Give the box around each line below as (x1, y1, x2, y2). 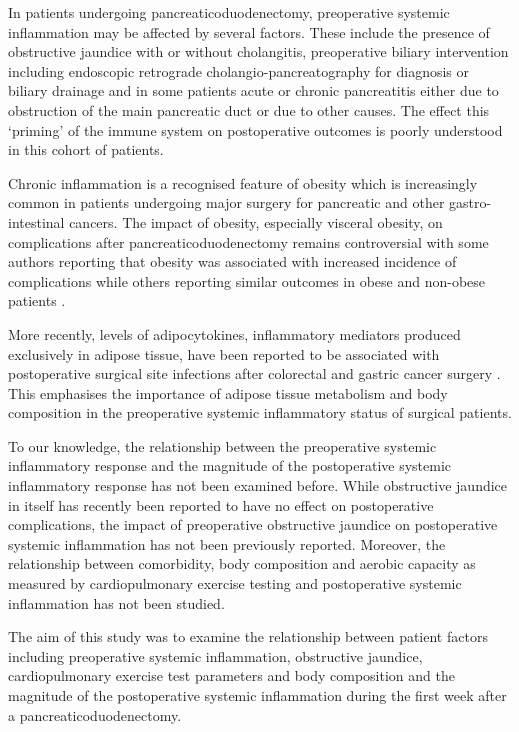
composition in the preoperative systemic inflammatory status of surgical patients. (8, 402, 512, 423)
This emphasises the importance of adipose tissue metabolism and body (8, 382, 448, 403)
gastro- (449, 192, 492, 213)
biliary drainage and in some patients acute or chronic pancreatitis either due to (8, 80, 499, 101)
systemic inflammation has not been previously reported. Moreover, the (8, 533, 446, 554)
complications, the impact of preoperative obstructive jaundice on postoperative (8, 514, 498, 535)
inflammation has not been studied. (8, 592, 225, 613)
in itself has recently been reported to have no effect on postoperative (8, 494, 434, 515)
